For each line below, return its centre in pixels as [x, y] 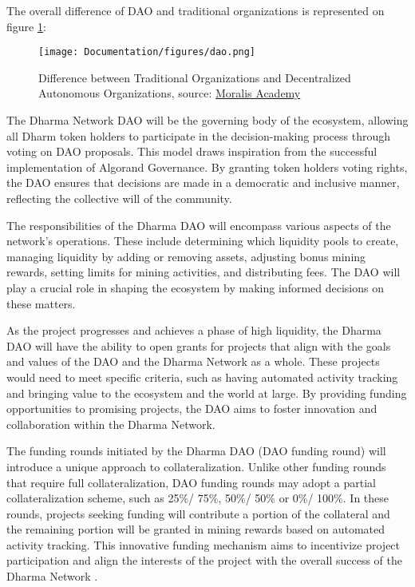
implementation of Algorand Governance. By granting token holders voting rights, [207, 167]
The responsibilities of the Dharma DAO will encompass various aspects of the [199, 225]
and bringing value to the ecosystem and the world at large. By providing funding [207, 393]
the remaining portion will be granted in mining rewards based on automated [196, 529]
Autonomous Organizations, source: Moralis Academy [170, 93]
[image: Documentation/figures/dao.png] [147, 52]
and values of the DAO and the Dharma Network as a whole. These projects [193, 361]
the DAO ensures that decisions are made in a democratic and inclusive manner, [203, 182]
